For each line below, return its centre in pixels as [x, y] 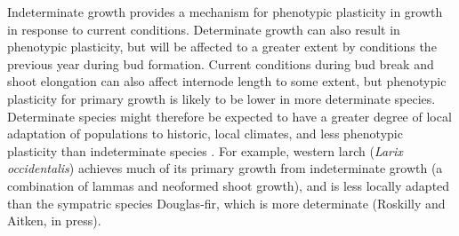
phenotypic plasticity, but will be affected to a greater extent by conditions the [222, 47]
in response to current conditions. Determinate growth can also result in [204, 29]
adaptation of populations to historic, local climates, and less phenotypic [205, 134]
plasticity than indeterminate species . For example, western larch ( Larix [205, 150]
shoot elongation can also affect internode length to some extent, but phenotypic [227, 81]
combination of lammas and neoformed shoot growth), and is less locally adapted [229, 185]
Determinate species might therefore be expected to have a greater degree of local [229, 116]
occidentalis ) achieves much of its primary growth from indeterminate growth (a [225, 168]
